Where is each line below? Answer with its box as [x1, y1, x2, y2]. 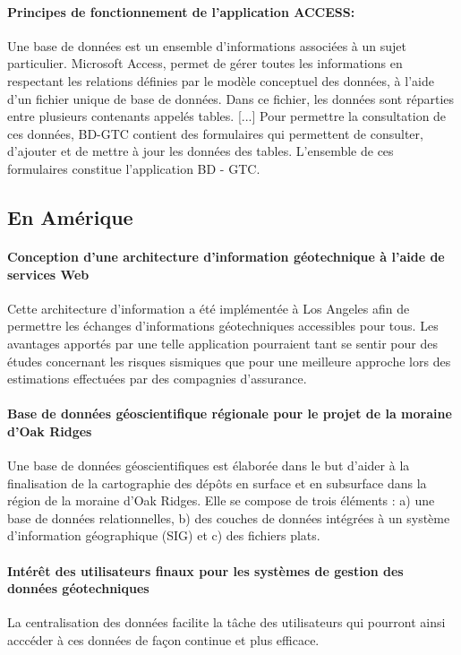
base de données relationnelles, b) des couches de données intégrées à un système [7, 508, 450, 527]
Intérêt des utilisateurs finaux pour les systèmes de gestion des [7, 561, 404, 580]
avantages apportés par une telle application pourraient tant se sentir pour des [7, 333, 438, 352]
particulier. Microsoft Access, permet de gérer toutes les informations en [7, 54, 403, 73]
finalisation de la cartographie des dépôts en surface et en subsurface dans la [7, 473, 427, 492]
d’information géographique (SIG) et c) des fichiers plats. [7, 526, 320, 545]
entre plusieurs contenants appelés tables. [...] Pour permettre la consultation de [7, 107, 447, 125]
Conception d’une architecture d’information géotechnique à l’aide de [7, 246, 445, 265]
